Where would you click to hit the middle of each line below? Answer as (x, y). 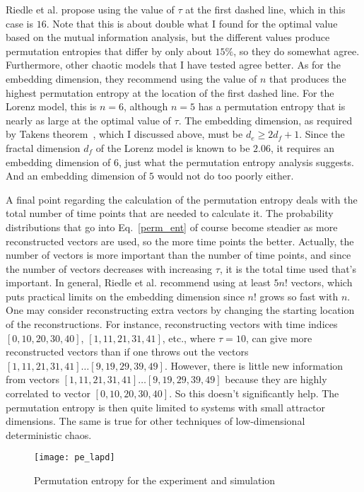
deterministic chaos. (49, 434)
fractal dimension (43, 147)
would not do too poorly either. (225, 176)
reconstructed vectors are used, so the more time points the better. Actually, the (180, 241)
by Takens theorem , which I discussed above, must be (124, 134)
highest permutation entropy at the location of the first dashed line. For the (170, 92)
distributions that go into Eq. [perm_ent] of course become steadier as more (172, 227)
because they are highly (276, 379)
